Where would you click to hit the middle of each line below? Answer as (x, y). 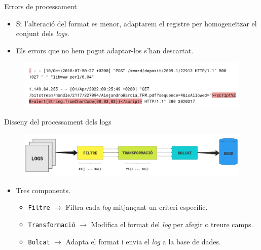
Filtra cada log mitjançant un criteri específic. (137, 207)
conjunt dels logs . (43, 33)
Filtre (39, 208)
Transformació (52, 225)
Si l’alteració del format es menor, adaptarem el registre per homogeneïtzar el (136, 23)
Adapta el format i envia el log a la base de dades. (143, 241)
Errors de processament (41, 6)
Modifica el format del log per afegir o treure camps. (172, 224)
